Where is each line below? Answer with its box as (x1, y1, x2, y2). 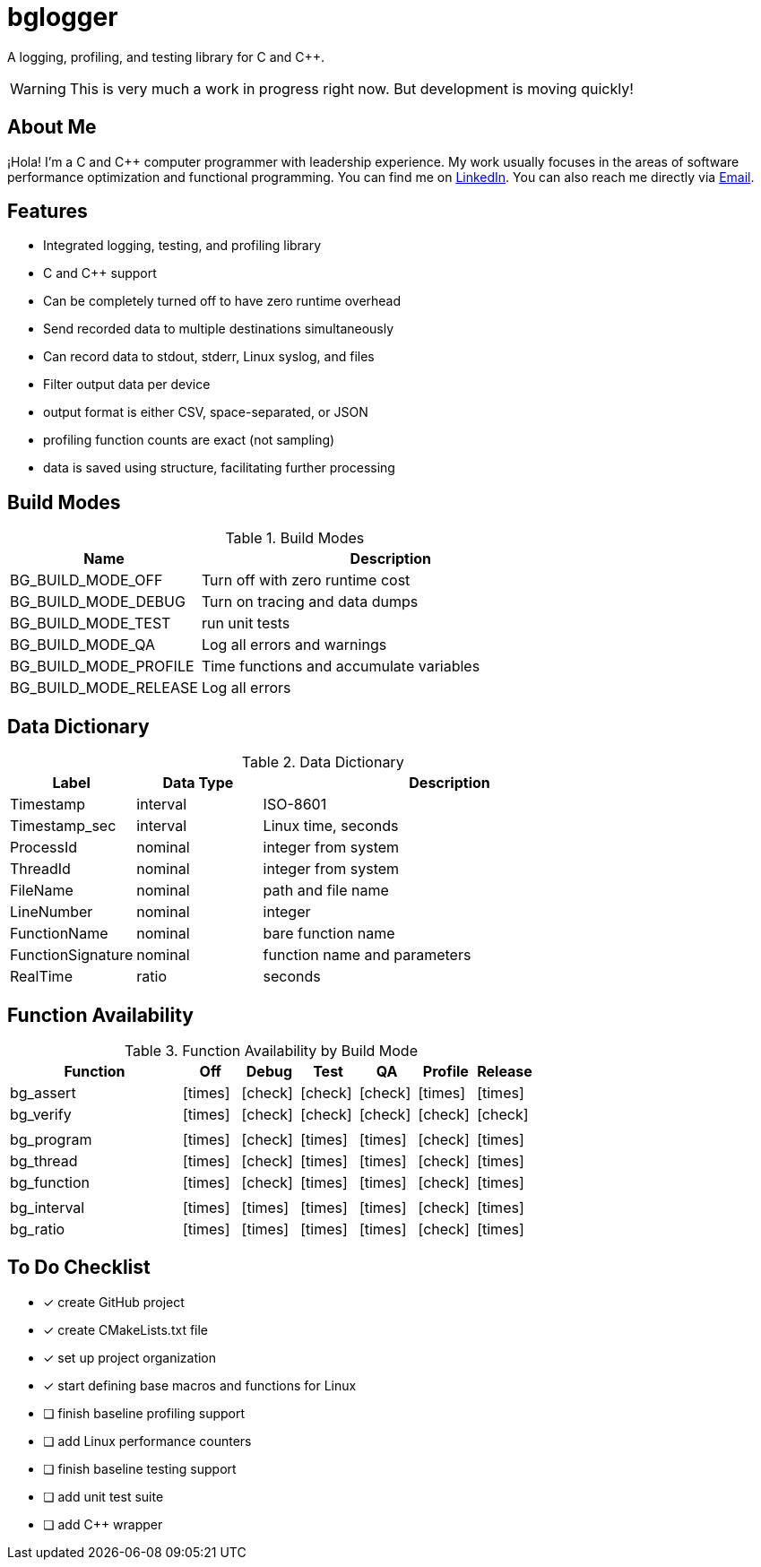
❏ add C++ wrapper (43, 1516, 163, 1532)
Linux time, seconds (263, 817, 399, 835)
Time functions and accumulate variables (201, 657, 480, 676)
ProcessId (10, 838, 78, 857)
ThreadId (10, 860, 71, 879)
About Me (7, 116, 97, 139)
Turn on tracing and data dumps (201, 593, 419, 611)
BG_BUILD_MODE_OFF (10, 571, 163, 590)
